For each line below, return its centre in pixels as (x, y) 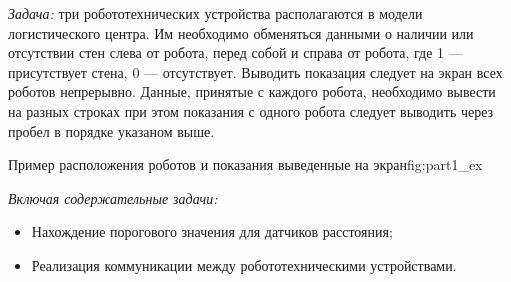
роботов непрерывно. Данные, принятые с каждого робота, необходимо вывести (252, 91)
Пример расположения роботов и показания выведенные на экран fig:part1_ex (245, 164)
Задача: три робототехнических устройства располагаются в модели (215, 13)
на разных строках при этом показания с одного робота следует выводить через (251, 110)
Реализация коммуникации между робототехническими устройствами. (244, 264)
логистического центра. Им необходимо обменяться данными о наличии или (241, 32)
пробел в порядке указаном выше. (111, 130)
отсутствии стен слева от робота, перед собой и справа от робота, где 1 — (235, 52)
